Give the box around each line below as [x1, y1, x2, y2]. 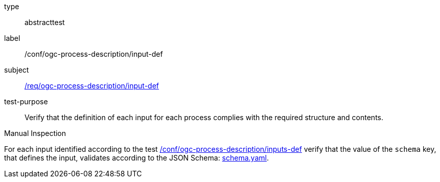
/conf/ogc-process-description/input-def [25, 50, 163, 58]
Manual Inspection [4, 129, 66, 138]
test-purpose [4, 97, 48, 106]
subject [4, 65, 29, 74]
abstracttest [25, 18, 65, 27]
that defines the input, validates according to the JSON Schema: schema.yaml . [4, 153, 269, 162]
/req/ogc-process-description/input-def [25, 81, 159, 90]
